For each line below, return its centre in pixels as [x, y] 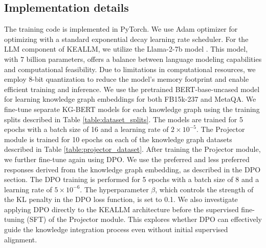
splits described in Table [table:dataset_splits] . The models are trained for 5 [124, 119]
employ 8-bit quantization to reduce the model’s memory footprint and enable [127, 79]
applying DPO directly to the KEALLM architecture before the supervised [121, 209]
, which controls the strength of [204, 189]
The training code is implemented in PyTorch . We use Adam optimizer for [121, 29]
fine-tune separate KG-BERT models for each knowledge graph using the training [132, 109]
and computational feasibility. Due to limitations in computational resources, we [130, 69]
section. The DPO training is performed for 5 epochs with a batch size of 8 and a [132, 179]
